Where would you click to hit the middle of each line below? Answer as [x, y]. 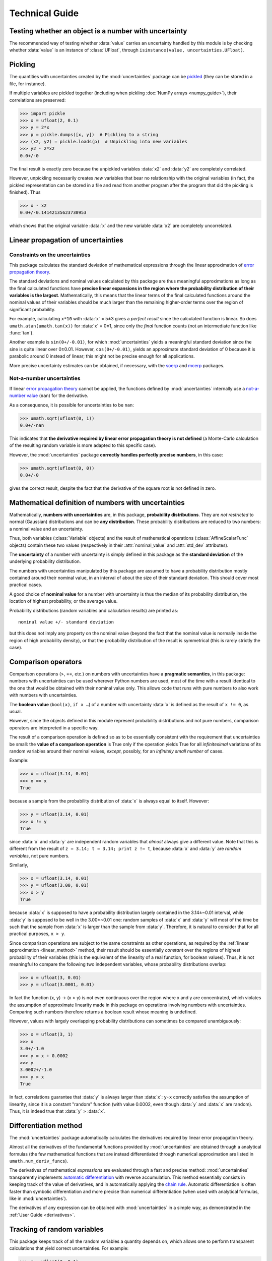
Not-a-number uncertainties [45, 378]
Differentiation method [46, 1126]
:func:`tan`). [21, 333]
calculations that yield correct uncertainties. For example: [69, 1248]
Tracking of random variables [57, 1229]
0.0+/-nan [32, 425]
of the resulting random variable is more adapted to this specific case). [83, 445]
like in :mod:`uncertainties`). [38, 1198]
